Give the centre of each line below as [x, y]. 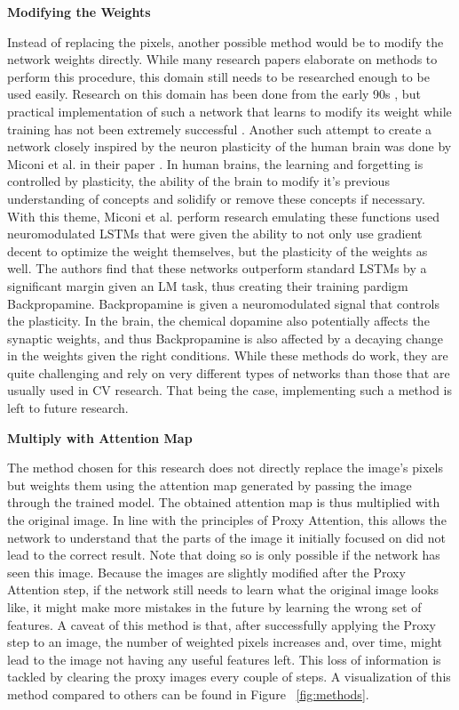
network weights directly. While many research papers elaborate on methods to [222, 59]
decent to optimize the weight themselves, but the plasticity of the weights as [218, 250]
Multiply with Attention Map [100, 437]
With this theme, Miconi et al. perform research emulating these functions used [224, 216]
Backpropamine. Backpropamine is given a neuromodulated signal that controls [223, 303]
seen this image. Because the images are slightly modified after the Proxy [206, 572]
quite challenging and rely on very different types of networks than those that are [229, 372]
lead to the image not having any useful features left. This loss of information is [224, 659]
